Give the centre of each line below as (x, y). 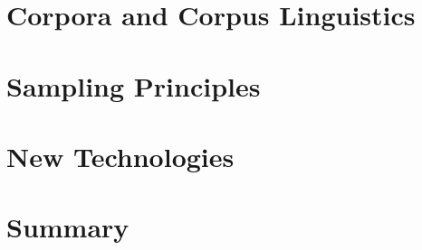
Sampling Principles (134, 85)
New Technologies (120, 156)
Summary (68, 227)
